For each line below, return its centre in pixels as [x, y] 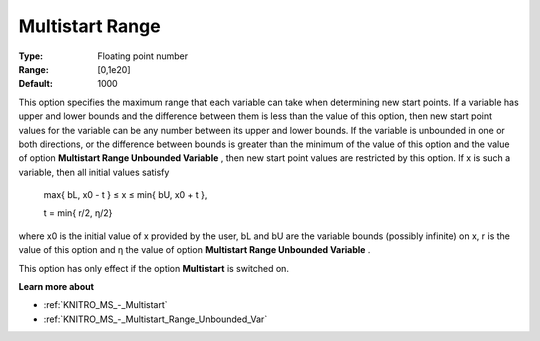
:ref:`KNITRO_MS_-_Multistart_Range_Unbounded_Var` [155, 319]
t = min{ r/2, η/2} [78, 213]
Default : [36, 84]
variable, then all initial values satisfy [94, 172]
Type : [31, 56]
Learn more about [56, 287]
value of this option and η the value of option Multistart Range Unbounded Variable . [194, 250]
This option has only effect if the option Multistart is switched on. [154, 268]
